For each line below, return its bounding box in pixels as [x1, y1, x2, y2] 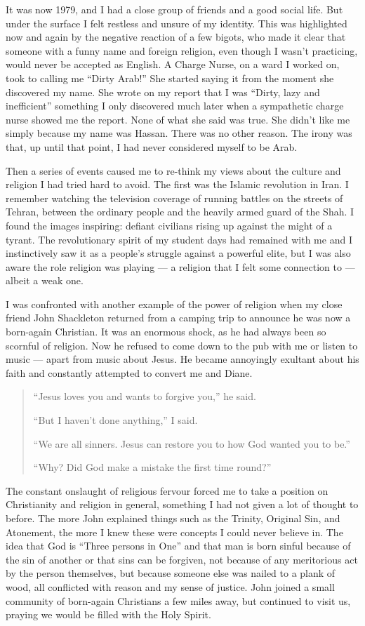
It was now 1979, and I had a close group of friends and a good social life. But [6, 2, 343, 16]
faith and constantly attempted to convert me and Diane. [6, 365, 253, 380]
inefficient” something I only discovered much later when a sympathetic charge [6, 98, 344, 113]
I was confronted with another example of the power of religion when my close [6, 296, 343, 311]
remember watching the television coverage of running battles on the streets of [6, 190, 343, 205]
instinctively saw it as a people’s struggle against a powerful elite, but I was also [6, 246, 351, 260]
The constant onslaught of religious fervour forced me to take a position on [6, 483, 328, 498]
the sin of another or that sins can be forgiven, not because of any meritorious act [6, 552, 358, 566]
